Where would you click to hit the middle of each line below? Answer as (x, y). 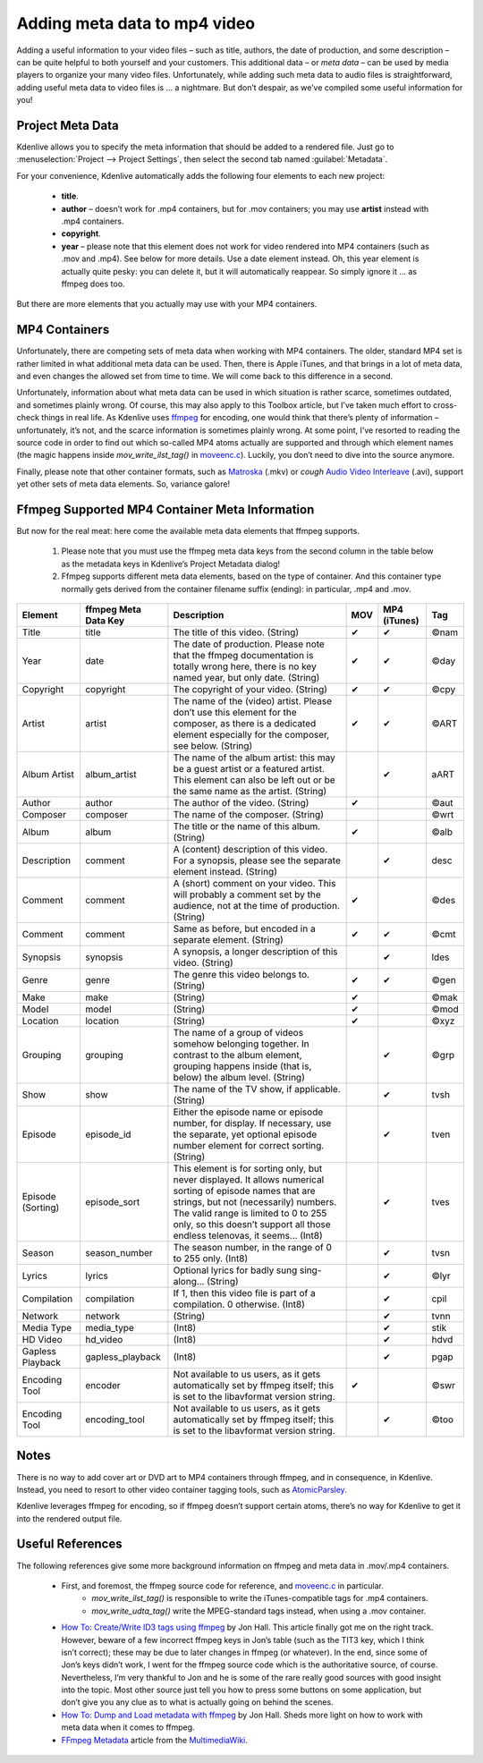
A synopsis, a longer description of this (255, 951)
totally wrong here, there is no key (245, 666)
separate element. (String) (228, 939)
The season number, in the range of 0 (253, 1247)
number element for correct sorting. (249, 1145)
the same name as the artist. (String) (250, 791)
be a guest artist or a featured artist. (249, 768)
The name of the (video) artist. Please (253, 700)
